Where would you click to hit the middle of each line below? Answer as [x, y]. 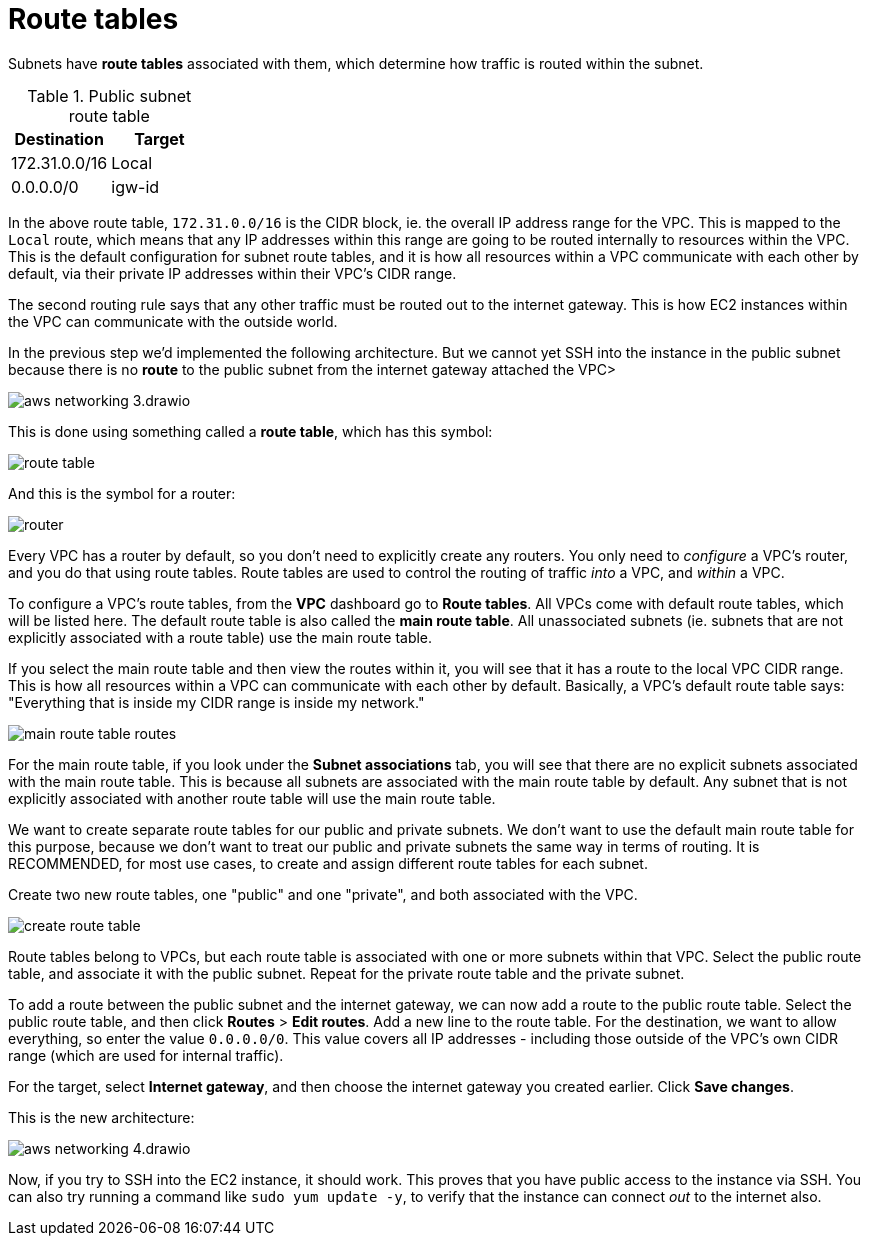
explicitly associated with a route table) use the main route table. [220, 637]
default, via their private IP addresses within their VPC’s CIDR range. [232, 273]
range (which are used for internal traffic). [146, 1055]
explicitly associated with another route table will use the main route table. [252, 798]
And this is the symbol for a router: [122, 493]
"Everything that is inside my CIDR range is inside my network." [216, 702]
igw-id [135, 186]
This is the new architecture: [101, 1117]
